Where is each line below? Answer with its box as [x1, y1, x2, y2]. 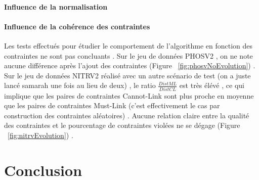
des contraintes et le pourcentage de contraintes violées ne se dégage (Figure [4, 120, 240, 130]
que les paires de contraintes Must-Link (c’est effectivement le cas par [4, 100, 220, 111]
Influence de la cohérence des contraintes [4, 21, 150, 31]
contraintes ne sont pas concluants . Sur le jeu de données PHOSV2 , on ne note [4, 50, 253, 61]
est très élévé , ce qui [179, 80, 244, 91]
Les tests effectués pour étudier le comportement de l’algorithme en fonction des [4, 40, 253, 51]
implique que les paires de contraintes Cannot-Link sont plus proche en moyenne [4, 90, 254, 101]
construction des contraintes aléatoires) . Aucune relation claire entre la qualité [4, 110, 249, 120]
